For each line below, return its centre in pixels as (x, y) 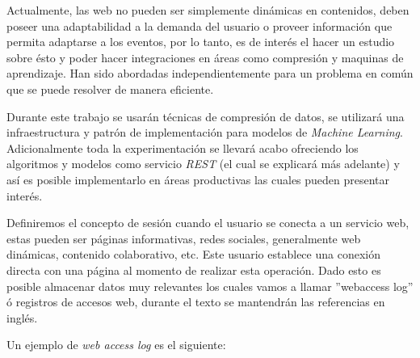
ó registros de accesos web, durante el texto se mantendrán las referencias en (196, 302)
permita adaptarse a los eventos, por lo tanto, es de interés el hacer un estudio (201, 42)
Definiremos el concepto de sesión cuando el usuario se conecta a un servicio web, (208, 223)
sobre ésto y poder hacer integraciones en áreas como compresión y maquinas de (205, 57)
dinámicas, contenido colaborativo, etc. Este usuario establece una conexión (193, 254)
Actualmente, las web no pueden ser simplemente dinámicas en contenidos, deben (208, 10)
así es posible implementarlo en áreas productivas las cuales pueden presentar (198, 179)
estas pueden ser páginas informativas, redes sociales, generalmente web (184, 238)
